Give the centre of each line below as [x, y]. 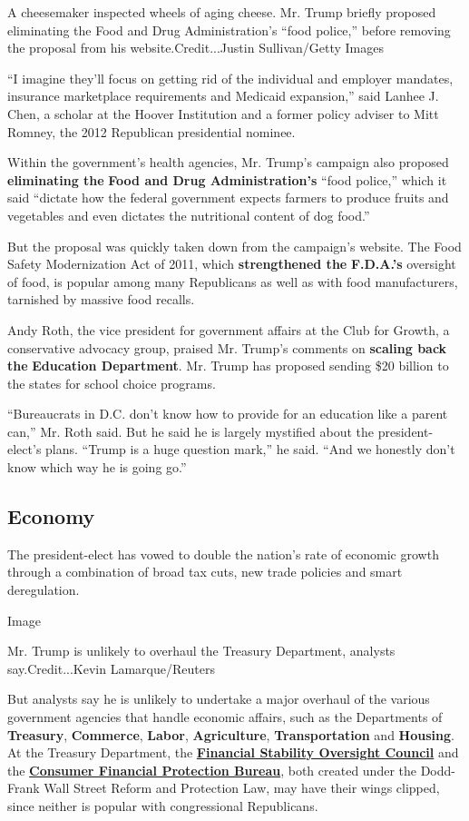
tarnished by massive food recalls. [101, 299]
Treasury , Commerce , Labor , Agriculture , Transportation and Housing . [231, 734]
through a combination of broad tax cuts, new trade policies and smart [205, 572]
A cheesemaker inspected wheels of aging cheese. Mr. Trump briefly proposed [222, 12]
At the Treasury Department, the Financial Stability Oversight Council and [233, 752]
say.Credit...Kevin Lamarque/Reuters [111, 668]
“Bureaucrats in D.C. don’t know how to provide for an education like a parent [228, 414]
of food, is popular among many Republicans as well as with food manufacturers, [233, 281]
